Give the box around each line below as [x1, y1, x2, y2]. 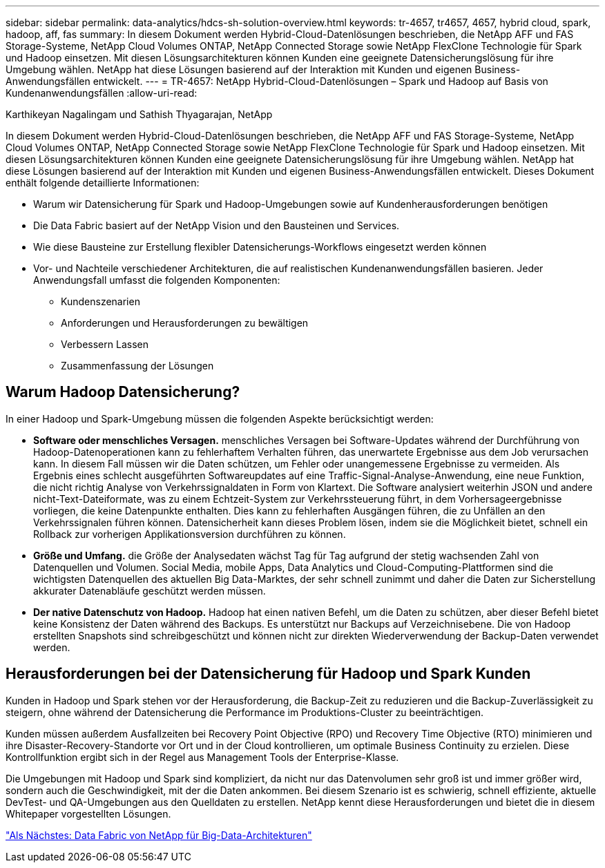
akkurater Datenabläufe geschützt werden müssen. [33, 584, 266, 597]
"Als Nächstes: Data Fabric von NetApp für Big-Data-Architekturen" [6, 829, 312, 841]
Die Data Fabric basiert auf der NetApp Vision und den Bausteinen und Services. [33, 220, 400, 231]
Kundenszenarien [61, 296, 140, 307]
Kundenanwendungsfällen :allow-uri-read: [6, 87, 198, 99]
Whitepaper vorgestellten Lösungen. [6, 807, 171, 820]
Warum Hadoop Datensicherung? [6, 383, 240, 401]
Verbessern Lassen [61, 338, 148, 350]
